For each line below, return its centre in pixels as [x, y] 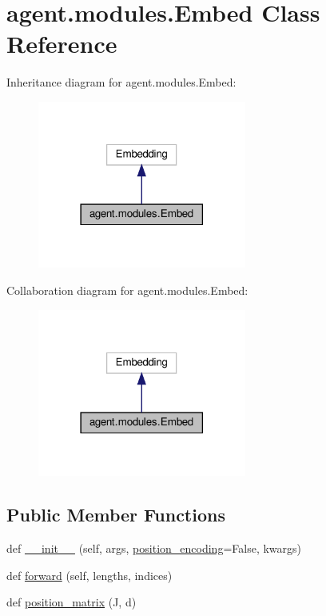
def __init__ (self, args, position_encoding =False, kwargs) [154, 548]
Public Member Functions [116, 515]
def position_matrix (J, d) [72, 602]
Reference [62, 44]
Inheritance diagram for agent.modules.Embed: [121, 82]
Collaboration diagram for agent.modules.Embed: [127, 290]
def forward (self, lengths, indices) [89, 575]
